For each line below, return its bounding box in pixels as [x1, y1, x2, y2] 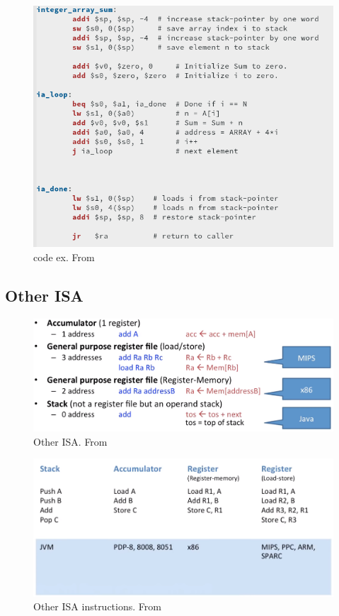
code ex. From [33, 249, 95, 264]
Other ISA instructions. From [33, 599, 161, 614]
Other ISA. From [33, 434, 108, 449]
